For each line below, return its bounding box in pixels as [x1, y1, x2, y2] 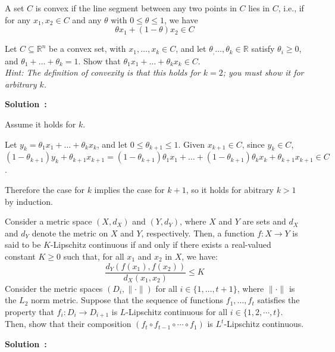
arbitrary [5, 77, 37, 90]
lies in [248, 2, 270, 14]
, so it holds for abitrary [186, 183, 274, 195]
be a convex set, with [49, 42, 126, 55]
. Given [178, 138, 205, 150]
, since [242, 138, 265, 150]
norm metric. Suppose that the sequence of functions [31, 294, 224, 306]
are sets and [242, 215, 286, 228]
